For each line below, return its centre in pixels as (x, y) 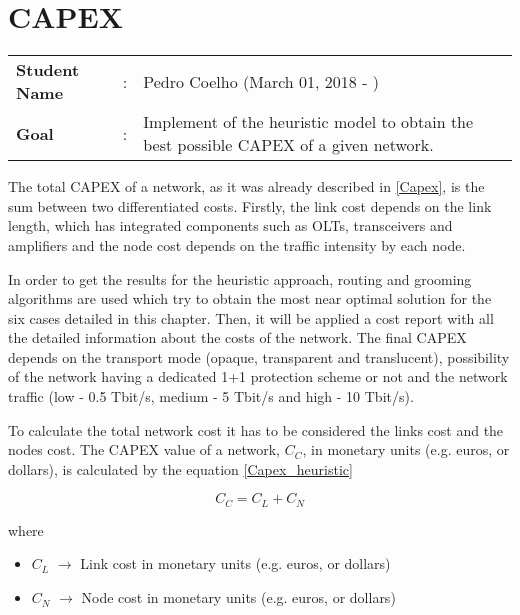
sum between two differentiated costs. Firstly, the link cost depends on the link (250, 205)
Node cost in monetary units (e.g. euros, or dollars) (238, 597)
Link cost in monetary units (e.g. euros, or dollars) (235, 563)
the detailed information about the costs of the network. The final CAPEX (237, 337)
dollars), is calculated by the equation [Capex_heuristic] (180, 468)
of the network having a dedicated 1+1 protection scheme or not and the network (258, 376)
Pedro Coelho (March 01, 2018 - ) (261, 81)
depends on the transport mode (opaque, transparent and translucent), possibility (259, 356)
